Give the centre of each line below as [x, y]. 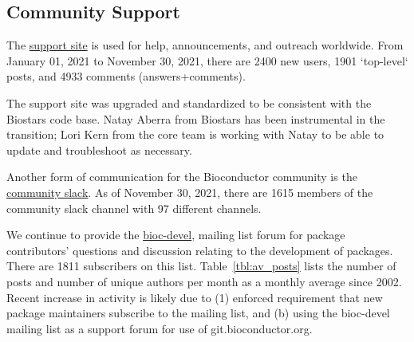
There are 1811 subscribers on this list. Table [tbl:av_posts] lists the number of [201, 266]
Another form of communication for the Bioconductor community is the [182, 177]
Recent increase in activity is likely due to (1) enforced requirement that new [195, 297]
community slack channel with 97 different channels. [134, 208]
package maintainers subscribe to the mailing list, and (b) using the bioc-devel [198, 313]
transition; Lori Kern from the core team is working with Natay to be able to [195, 134]
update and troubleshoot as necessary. [99, 149]
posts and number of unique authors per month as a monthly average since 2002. [204, 281]
